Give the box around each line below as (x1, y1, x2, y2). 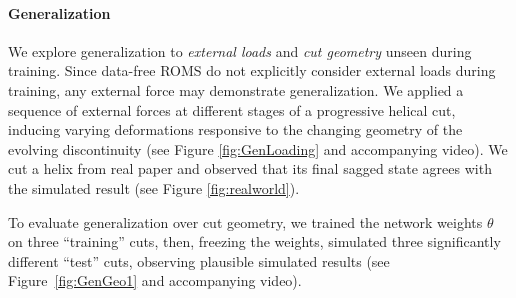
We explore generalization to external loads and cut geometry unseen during (8, 40, 472, 61)
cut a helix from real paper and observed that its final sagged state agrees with (8, 158, 492, 179)
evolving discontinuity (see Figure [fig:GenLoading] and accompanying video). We (8, 138, 508, 159)
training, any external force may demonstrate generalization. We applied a (8, 79, 464, 100)
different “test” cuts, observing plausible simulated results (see (8, 250, 390, 271)
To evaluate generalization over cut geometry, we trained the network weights (8, 211, 483, 232)
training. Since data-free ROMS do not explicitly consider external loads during (8, 60, 496, 81)
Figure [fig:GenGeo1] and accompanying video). (8, 270, 302, 291)
